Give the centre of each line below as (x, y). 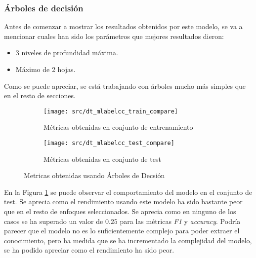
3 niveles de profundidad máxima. (67, 53)
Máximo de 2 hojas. (45, 69)
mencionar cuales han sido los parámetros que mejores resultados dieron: (114, 36)
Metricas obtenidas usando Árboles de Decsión (94, 175)
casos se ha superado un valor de (54, 221)
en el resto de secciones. (40, 95)
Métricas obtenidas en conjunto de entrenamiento (118, 127)
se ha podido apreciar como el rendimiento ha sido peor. (89, 250)
